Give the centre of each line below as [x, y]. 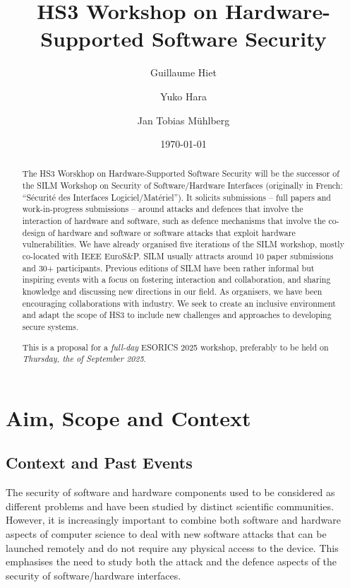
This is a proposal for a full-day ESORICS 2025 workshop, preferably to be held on [175, 347]
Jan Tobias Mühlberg [183, 120]
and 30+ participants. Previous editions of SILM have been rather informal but [168, 267]
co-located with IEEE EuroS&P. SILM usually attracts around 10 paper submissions [178, 256]
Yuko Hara [183, 96]
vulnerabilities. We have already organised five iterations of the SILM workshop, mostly [183, 244]
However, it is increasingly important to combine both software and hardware [173, 520]
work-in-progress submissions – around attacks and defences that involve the [163, 209]
